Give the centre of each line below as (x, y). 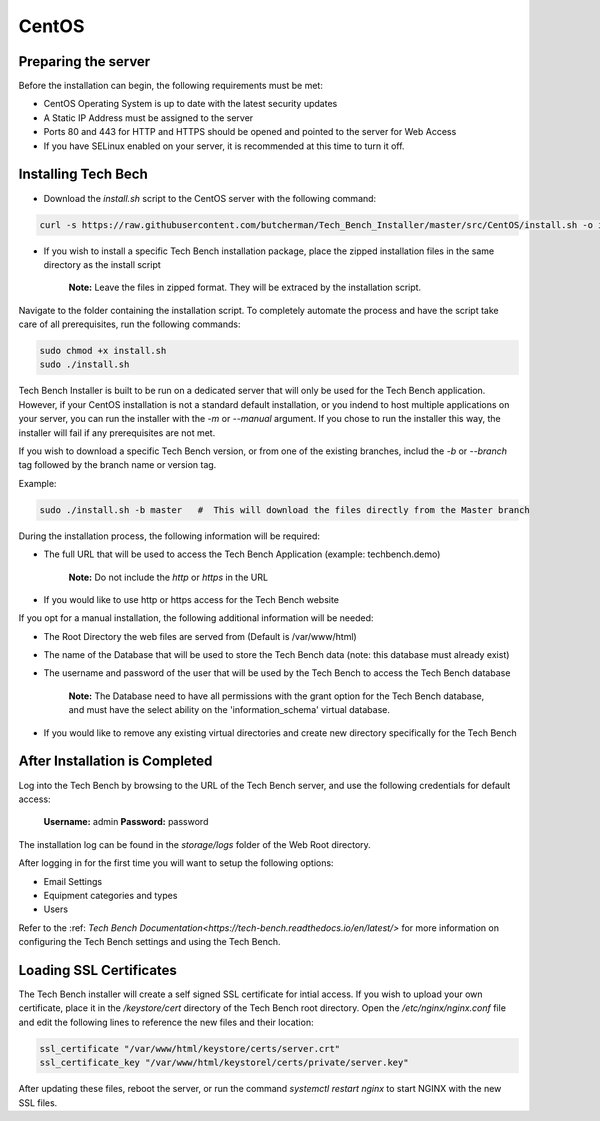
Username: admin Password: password (126, 822)
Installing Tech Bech (83, 174)
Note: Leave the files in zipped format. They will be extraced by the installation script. (245, 287)
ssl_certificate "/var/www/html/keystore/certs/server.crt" (190, 1048)
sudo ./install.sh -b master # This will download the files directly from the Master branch (284, 509)
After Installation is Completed (115, 761)
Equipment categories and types (110, 895)
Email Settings (73, 881)
